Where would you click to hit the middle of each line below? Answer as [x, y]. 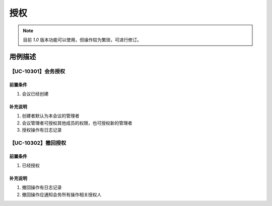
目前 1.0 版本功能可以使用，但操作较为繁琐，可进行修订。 [82, 40]
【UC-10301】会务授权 [37, 71]
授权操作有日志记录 [42, 130]
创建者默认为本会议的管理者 [51, 116]
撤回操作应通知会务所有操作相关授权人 [62, 194]
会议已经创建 [35, 93]
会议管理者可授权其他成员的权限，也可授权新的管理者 [77, 123]
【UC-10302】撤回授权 [38, 143]
